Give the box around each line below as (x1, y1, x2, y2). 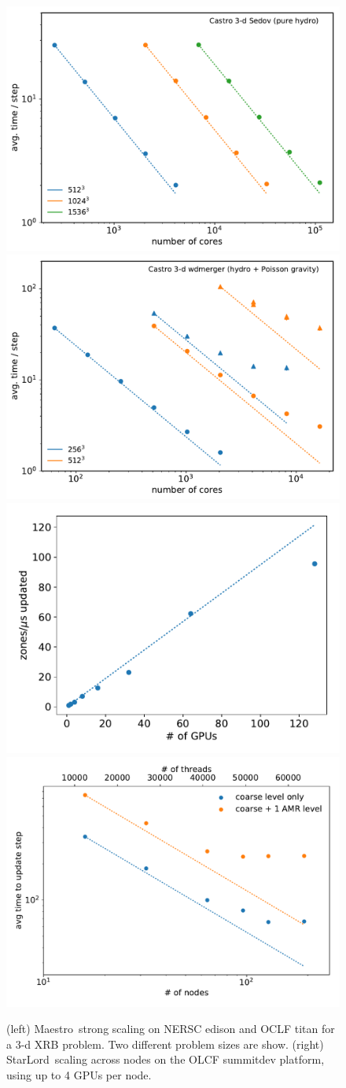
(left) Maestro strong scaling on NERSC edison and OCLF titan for (6, 1020, 335, 1037)
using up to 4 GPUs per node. (6, 1066, 152, 1082)
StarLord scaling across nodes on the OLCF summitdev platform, (6, 1051, 325, 1068)
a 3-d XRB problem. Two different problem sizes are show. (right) (6, 1035, 324, 1052)
